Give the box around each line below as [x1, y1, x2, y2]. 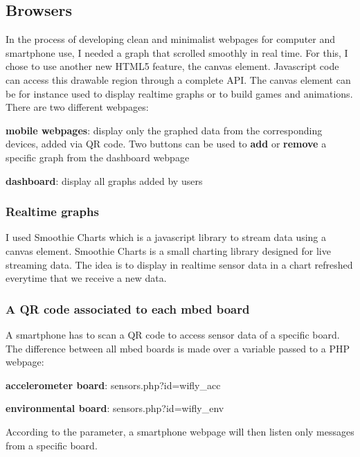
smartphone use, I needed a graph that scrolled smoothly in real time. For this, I [6, 45, 348, 60]
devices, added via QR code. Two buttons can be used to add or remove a [6, 136, 327, 151]
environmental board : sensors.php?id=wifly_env [6, 401, 224, 415]
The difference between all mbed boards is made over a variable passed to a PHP [6, 341, 350, 355]
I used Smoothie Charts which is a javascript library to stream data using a [6, 230, 327, 244]
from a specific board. [6, 438, 98, 452]
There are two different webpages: [6, 100, 149, 114]
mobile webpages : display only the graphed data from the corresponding [6, 123, 323, 137]
